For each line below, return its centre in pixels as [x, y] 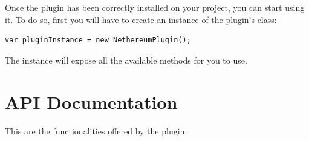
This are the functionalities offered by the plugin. [96, 130]
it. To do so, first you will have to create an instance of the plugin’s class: [141, 19]
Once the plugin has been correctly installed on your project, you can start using [155, 7]
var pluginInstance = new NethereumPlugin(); [98, 40]
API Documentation [91, 101]
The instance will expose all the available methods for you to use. [126, 60]
